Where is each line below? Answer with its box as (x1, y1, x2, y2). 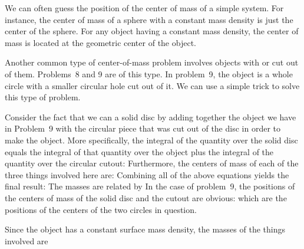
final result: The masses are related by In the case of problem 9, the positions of (5, 180, 295, 192)
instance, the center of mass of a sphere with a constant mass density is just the (5, 13, 293, 25)
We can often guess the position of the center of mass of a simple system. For (5, 2, 284, 14)
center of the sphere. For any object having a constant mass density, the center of (5, 25, 299, 37)
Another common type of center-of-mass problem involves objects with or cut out (5, 56, 299, 68)
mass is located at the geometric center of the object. (5, 36, 196, 48)
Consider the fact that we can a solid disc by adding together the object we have (5, 110, 296, 123)
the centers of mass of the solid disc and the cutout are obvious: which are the (5, 191, 287, 204)
